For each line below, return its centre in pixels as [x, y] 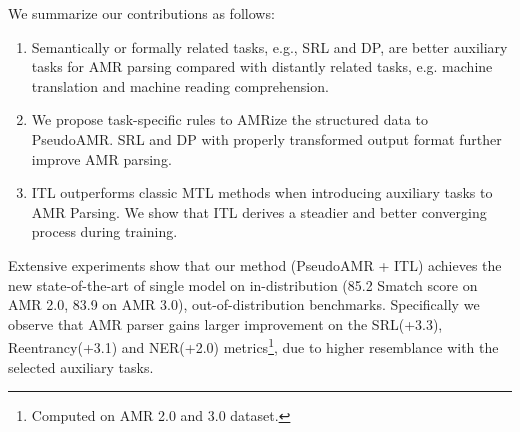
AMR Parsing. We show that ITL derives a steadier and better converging [259, 211]
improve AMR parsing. [101, 158]
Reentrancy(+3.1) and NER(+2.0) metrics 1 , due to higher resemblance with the [253, 345]
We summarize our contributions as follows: [141, 13]
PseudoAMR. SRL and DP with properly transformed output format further [266, 138]
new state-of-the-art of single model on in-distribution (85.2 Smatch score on [243, 284]
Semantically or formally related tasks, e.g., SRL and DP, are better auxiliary [269, 46]
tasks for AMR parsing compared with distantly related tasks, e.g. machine [262, 66]
